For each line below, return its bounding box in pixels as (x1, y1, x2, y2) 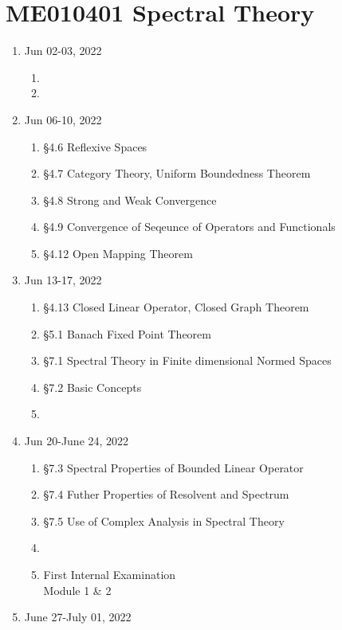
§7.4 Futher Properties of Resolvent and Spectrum (43, 486, 289, 503)
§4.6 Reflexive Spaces (43, 138, 147, 155)
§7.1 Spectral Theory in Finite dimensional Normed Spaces (43, 352, 332, 369)
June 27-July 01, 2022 (24, 608, 132, 625)
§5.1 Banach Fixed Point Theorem (43, 325, 211, 342)
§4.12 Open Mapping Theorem (43, 245, 193, 261)
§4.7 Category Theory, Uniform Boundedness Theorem (43, 165, 311, 182)
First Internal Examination (43, 566, 176, 582)
